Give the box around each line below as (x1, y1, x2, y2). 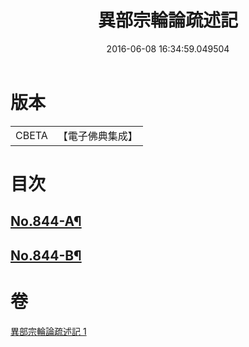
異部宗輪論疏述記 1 (10, 325, 87, 337)
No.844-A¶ (10, 213, 82, 230)
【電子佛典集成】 (57, 129, 138, 143)
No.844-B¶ (10, 247, 82, 264)
